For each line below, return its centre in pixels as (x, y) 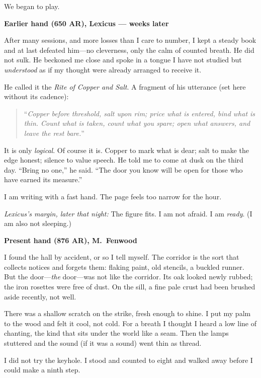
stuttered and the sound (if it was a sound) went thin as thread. (103, 343)
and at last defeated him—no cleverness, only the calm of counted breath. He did (129, 50)
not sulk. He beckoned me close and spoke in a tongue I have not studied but (123, 60)
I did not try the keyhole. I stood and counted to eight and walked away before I (128, 360)
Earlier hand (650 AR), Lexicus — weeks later (86, 23)
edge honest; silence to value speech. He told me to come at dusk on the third (124, 160)
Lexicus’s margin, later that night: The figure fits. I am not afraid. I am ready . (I (128, 213)
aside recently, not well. (40, 296)
